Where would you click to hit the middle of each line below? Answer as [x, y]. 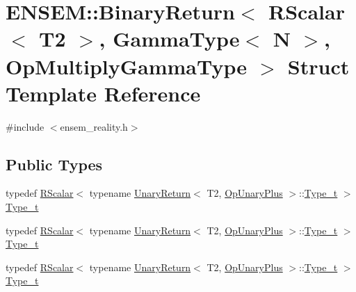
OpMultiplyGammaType [127, 66]
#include [25, 126]
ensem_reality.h [94, 126]
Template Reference [103, 93]
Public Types [54, 164]
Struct [318, 66]
